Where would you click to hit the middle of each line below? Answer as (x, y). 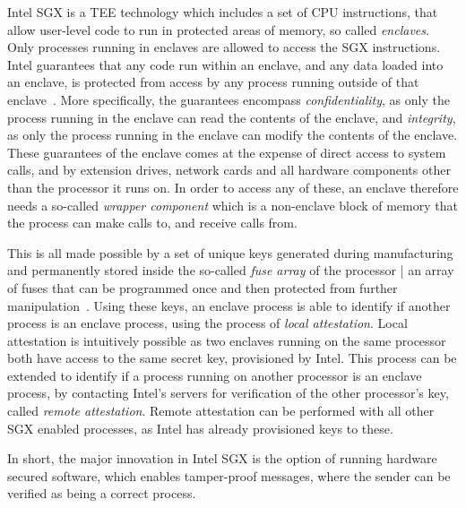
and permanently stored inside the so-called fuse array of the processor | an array (231, 270)
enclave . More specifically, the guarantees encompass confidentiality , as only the (229, 99)
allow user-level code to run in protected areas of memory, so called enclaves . (218, 29)
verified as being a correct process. (102, 493)
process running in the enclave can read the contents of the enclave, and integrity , (232, 117)
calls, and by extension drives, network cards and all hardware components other (229, 170)
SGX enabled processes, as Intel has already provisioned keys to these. (200, 428)
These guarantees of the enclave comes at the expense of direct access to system (227, 152)
